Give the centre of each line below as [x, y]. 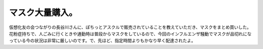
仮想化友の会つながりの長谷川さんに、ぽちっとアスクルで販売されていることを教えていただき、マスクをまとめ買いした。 [130, 27]
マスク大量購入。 [43, 13]
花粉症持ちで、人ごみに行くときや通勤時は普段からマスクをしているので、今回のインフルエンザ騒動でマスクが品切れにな [130, 33]
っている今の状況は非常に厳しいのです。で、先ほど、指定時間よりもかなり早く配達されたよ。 [102, 41]
